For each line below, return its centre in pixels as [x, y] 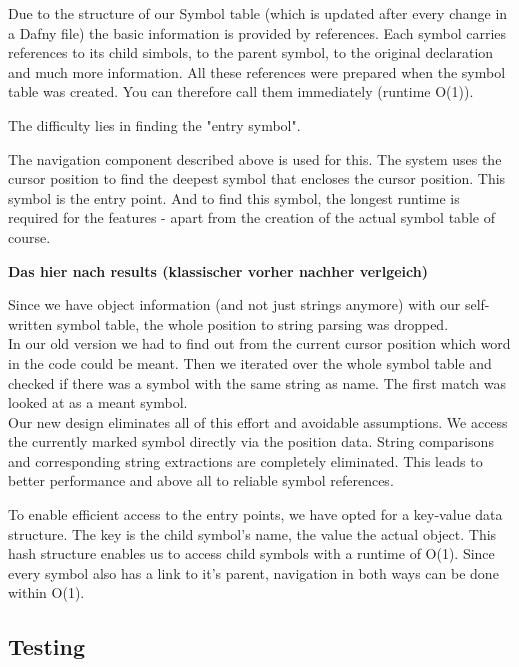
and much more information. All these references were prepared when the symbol [257, 71]
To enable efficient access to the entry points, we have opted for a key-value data [255, 514]
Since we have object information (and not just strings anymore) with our [234, 304]
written [30, 323]
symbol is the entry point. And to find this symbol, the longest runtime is [234, 197]
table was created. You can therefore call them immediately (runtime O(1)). [241, 91]
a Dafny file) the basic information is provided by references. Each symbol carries [257, 32]
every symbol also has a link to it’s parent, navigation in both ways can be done [253, 572]
